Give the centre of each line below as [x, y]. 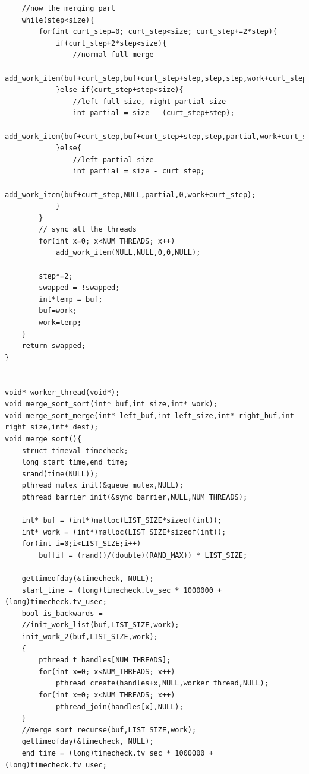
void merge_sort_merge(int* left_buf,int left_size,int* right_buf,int [149, 416]
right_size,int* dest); [52, 427]
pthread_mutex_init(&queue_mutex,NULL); [103, 486]
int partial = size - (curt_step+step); [154, 113]
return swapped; [54, 346]
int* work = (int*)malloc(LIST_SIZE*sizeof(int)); [124, 532]
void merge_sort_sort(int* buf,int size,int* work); [111, 404]
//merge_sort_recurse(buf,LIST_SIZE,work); [109, 730]
